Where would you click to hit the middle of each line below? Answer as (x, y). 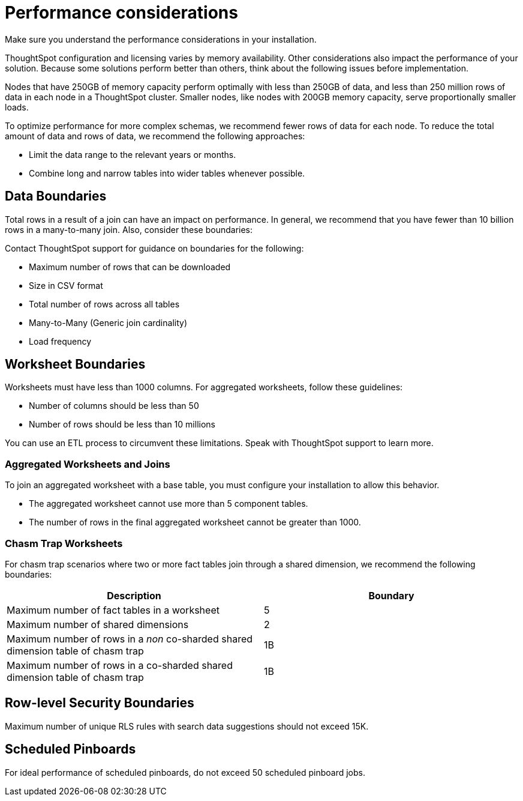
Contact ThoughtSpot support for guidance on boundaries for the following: (154, 248)
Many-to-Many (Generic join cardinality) (108, 322)
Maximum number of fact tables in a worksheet (113, 610)
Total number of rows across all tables (104, 304)
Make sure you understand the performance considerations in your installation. (161, 39)
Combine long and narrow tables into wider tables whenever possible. (167, 173)
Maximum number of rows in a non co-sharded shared (130, 639)
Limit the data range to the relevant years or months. (133, 154)
